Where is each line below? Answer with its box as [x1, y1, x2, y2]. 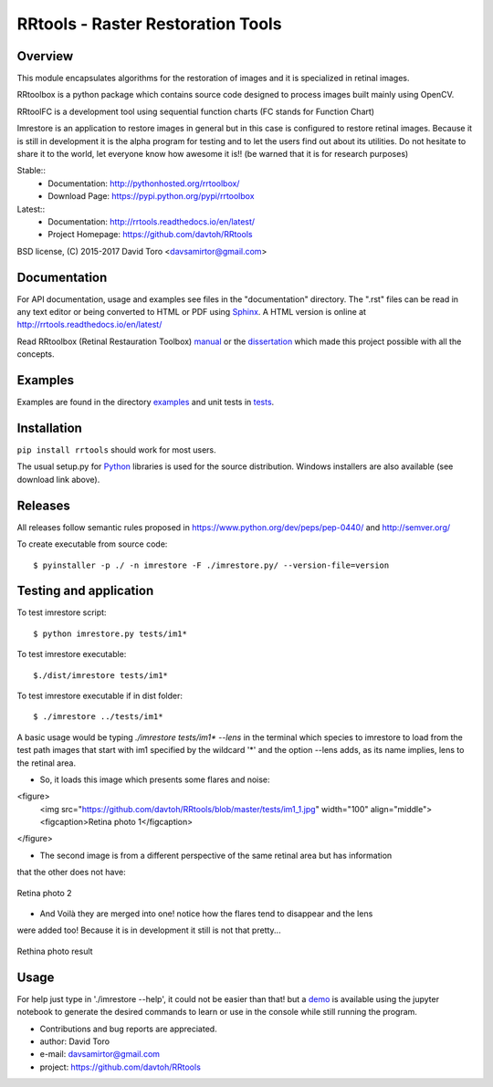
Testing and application [16, 583, 154, 599]
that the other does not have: [16, 867, 127, 878]
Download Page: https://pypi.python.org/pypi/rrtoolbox [47, 191, 255, 202]
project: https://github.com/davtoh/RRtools [39, 1061, 201, 1072]
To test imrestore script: [16, 607, 107, 618]
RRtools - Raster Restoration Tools [16, 14, 282, 34]
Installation [16, 420, 82, 435]
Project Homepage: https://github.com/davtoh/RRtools [47, 229, 253, 240]
